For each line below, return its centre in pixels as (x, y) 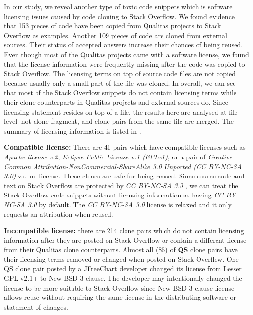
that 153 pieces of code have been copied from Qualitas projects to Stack (113, 26)
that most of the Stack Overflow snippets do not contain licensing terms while (120, 92)
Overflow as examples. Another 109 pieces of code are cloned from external (116, 35)
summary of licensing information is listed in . (72, 130)
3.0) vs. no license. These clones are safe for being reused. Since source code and (124, 176)
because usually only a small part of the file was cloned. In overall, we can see (120, 83)
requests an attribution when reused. (59, 214)
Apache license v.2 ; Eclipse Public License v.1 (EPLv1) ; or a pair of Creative (118, 156)
